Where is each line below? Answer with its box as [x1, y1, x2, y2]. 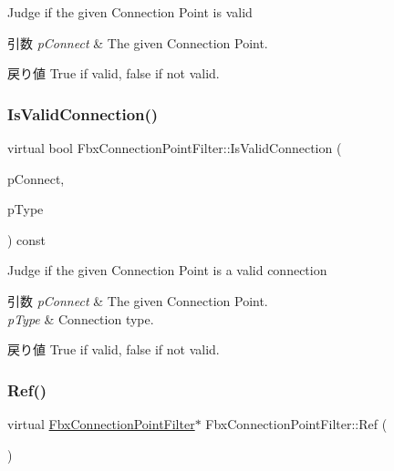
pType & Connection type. [7, 309, 154, 328]
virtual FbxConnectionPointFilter [7, 414, 195, 433]
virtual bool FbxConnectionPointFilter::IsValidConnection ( [7, 138, 342, 157]
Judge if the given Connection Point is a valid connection [7, 261, 327, 280]
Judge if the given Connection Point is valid [7, 3, 253, 21]
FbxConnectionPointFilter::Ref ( [205, 414, 388, 433]
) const [7, 230, 47, 249]
